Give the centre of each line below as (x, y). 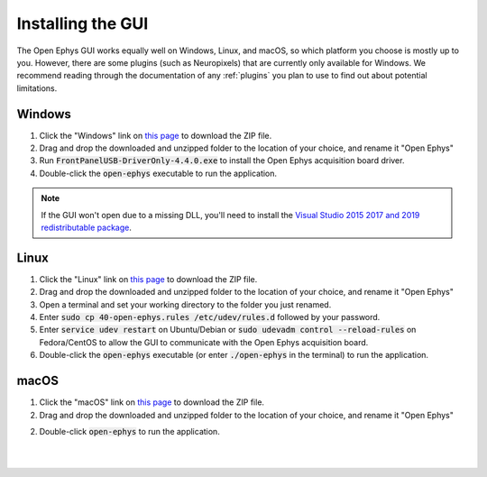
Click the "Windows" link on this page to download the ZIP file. (156, 135)
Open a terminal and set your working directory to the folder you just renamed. (185, 304)
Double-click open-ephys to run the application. (129, 431)
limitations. (37, 88)
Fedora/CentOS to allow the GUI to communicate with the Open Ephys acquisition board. (204, 342)
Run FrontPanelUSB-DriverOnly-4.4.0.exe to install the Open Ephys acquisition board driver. (222, 161)
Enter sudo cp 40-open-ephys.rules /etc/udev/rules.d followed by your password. (210, 317)
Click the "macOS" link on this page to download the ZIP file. (152, 402)
